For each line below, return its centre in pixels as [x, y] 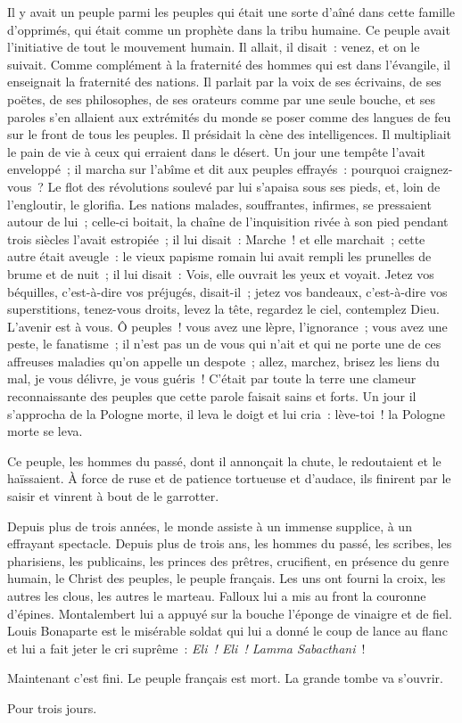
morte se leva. [45, 431]
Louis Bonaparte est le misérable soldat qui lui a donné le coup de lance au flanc [227, 631]
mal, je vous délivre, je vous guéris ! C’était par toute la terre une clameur [212, 378]
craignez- [428, 169]
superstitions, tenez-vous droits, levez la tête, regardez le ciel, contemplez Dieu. [223, 309]
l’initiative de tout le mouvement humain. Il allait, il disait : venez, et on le [214, 47]
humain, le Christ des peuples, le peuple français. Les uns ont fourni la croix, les [227, 578]
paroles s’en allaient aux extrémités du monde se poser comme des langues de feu [229, 116]
